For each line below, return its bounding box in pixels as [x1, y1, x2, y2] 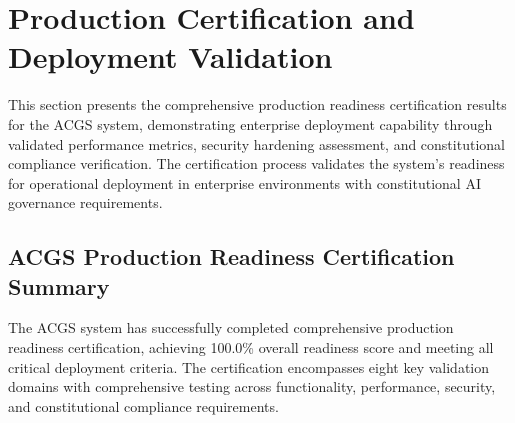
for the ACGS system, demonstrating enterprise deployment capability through [8, 113, 493, 134]
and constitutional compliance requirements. [8, 395, 279, 416]
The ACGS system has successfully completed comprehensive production [8, 317, 454, 338]
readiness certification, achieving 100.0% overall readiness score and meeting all [8, 337, 494, 358]
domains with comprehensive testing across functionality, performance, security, [8, 376, 496, 397]
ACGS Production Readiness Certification [8, 241, 455, 272]
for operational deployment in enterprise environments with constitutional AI [8, 172, 481, 193]
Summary [8, 270, 110, 301]
